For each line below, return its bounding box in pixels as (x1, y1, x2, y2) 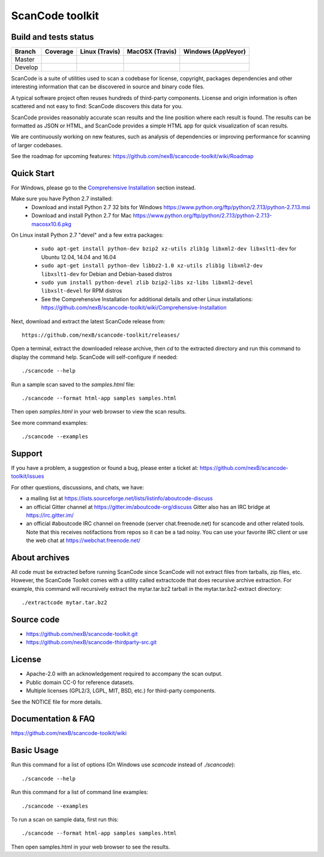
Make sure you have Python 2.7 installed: (11, 195, 113, 203)
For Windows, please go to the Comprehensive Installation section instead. (11, 184, 196, 192)
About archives (11, 552, 70, 563)
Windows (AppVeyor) (183, 47, 246, 56)
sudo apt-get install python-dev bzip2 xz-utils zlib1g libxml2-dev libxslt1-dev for (41, 245, 296, 252)
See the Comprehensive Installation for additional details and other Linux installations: (41, 295, 253, 303)
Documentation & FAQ (11, 714, 95, 724)
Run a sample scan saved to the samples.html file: (11, 380, 135, 388)
